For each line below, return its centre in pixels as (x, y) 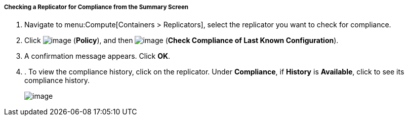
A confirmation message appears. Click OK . (97, 56)
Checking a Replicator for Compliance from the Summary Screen (96, 7)
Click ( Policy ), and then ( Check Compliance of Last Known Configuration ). (181, 41)
